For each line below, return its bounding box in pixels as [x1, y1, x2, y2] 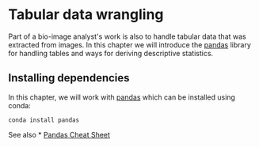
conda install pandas [8, 116, 80, 124]
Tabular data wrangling [8, 6, 164, 24]
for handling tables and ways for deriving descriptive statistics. [8, 48, 214, 58]
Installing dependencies [8, 71, 130, 85]
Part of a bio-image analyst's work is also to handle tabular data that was [8, 32, 247, 41]
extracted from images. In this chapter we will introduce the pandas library [8, 40, 252, 49]
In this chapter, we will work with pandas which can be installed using [8, 92, 236, 102]
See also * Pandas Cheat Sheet [8, 130, 111, 139]
